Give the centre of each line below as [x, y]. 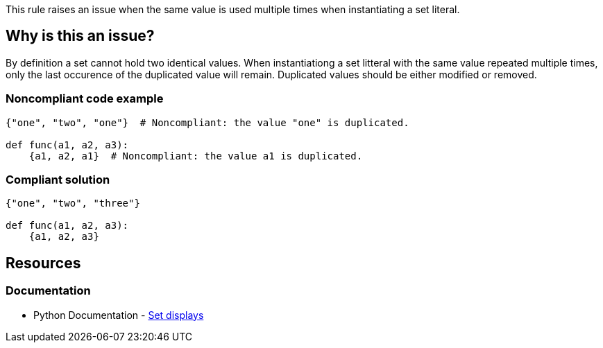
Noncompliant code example [85, 99]
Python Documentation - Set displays [119, 315]
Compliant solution [58, 179]
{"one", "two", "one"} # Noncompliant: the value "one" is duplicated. [207, 122]
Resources [43, 263]
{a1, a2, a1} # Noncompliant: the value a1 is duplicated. [196, 156]
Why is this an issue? [80, 36]
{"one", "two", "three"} [73, 203]
